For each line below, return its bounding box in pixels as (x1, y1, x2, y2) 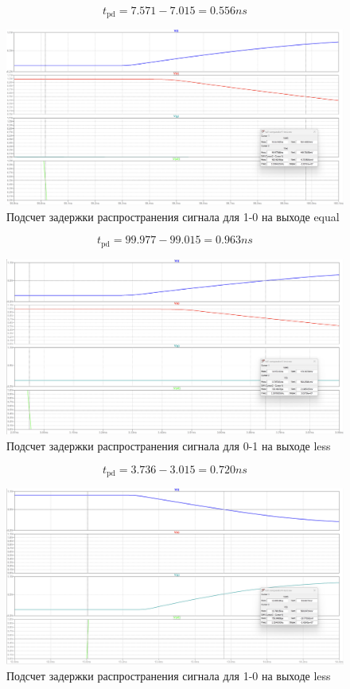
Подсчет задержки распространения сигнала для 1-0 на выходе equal (6, 208, 340, 224)
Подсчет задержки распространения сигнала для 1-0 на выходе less (6, 667, 331, 683)
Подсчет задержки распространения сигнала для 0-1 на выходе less (6, 438, 331, 454)
